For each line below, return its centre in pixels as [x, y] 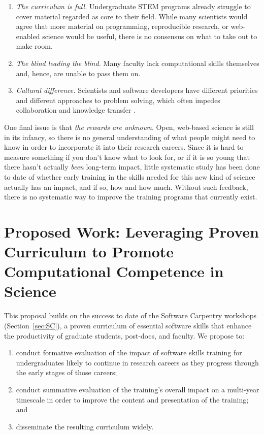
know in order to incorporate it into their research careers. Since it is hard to [124, 147]
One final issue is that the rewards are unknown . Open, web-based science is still [129, 127]
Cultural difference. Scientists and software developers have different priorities [137, 90]
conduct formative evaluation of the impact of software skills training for [129, 353]
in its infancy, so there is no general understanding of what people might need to [130, 137]
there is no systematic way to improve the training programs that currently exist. [131, 197]
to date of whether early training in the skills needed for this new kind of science [130, 176]
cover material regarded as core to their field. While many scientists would [132, 16]
